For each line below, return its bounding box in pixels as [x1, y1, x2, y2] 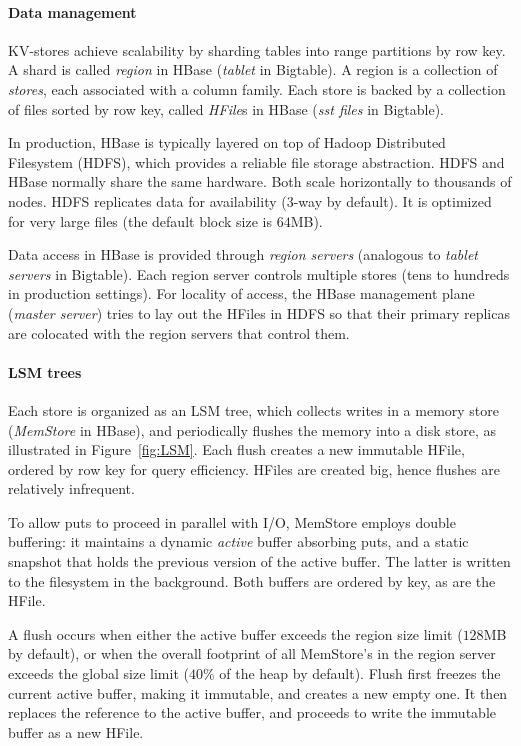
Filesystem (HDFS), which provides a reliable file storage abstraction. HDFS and [8, 151, 505, 172]
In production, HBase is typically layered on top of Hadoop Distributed [8, 132, 446, 153]
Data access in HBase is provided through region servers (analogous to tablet [8, 244, 478, 265]
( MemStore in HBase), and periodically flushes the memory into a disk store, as [8, 419, 496, 440]
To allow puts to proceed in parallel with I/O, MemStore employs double [8, 511, 456, 532]
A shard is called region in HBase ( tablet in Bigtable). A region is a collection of [8, 59, 498, 80]
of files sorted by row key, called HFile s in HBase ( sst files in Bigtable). [8, 98, 444, 119]
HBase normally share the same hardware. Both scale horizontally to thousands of [8, 171, 512, 192]
